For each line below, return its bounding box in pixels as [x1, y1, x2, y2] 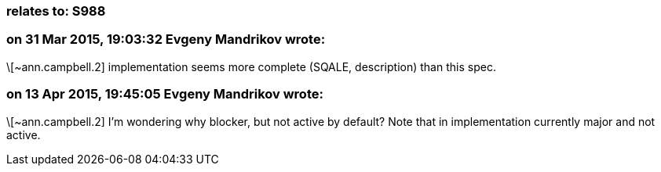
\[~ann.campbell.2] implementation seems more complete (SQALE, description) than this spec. [6, 59, 496, 73]
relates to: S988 [6, 3, 106, 19]
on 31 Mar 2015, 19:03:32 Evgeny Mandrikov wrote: [6, 31, 326, 48]
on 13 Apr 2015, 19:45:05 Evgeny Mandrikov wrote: [6, 86, 323, 102]
